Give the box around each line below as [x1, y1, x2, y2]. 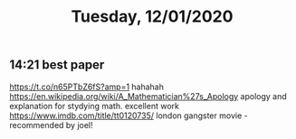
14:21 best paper [9, 57, 105, 73]
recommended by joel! [9, 119, 93, 130]
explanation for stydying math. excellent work [9, 100, 179, 111]
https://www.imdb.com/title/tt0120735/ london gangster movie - [9, 110, 248, 121]
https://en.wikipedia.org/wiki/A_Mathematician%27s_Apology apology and [9, 90, 287, 101]
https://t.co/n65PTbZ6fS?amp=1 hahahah [9, 81, 165, 92]
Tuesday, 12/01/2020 [71, 6, 234, 27]
